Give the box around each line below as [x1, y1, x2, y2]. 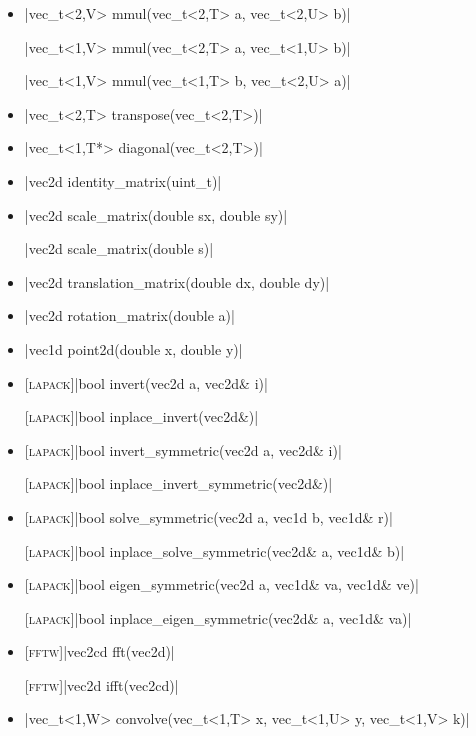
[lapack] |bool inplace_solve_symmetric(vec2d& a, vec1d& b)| [24, 540, 405, 561]
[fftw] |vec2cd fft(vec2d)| [24, 641, 175, 662]
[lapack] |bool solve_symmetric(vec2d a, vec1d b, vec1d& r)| [24, 506, 393, 527]
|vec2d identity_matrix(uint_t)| [24, 170, 222, 191]
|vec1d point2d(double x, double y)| [24, 338, 243, 359]
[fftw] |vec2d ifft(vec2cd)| [24, 674, 179, 695]
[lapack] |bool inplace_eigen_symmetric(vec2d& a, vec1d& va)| [24, 607, 412, 628]
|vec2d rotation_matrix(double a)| [24, 305, 235, 326]
